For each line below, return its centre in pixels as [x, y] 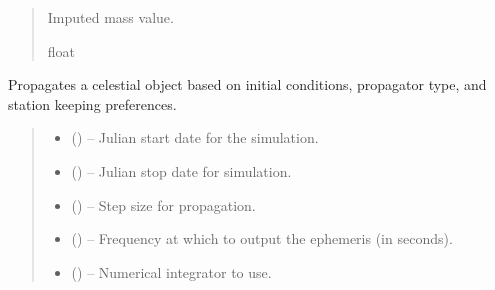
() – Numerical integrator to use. [171, 271]
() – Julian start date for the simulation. [195, 137]
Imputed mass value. [110, 17]
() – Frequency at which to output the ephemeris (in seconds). [262, 238]
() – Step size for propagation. [163, 204]
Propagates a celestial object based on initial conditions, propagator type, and [247, 84]
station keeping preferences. [92, 103]
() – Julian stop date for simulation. [181, 170]
